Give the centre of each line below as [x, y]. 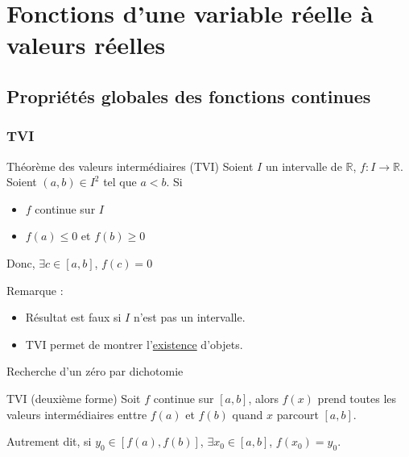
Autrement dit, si [49, 441]
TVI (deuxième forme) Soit [74, 398]
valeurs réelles [86, 45]
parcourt [297, 414]
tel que [120, 182]
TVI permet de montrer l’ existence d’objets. [134, 344]
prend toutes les [357, 398]
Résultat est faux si [73, 317]
